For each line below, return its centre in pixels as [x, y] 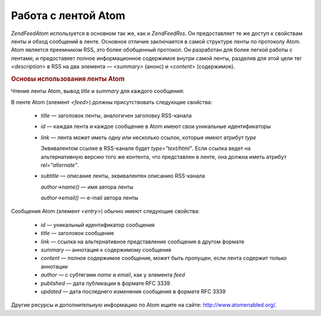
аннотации [54, 266]
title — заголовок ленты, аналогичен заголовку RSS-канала [116, 115]
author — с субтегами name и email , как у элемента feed [113, 275]
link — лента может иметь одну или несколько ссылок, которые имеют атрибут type [149, 137]
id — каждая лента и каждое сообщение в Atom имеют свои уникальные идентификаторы [156, 126]
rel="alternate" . [60, 165]
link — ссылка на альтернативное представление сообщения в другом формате [143, 242]
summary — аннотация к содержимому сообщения [106, 250]
